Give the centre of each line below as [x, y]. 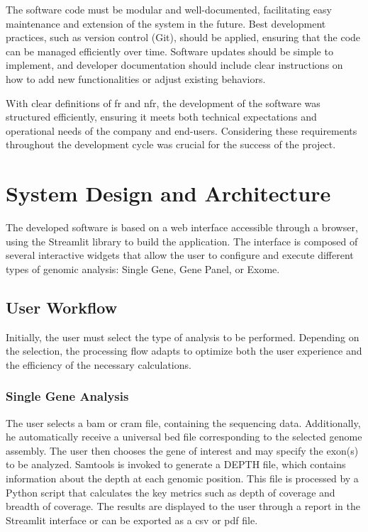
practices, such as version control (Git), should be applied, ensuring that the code [183, 37]
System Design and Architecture [168, 193]
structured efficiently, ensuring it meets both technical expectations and [161, 117]
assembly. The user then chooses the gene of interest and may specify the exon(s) [182, 450]
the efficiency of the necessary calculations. [99, 364]
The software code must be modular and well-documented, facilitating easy [169, 9]
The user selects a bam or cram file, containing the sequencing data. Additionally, [183, 422]
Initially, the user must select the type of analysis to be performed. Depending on [183, 337]
